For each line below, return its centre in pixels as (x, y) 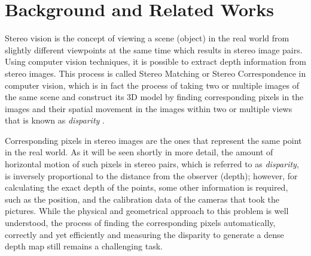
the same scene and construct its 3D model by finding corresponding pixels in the (154, 97)
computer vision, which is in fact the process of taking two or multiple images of (152, 85)
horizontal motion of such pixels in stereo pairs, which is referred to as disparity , (152, 164)
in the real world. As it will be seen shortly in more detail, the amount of (139, 152)
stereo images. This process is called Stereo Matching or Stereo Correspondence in (155, 73)
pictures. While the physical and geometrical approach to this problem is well (147, 211)
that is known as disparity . (55, 120)
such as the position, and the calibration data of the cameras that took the (142, 199)
